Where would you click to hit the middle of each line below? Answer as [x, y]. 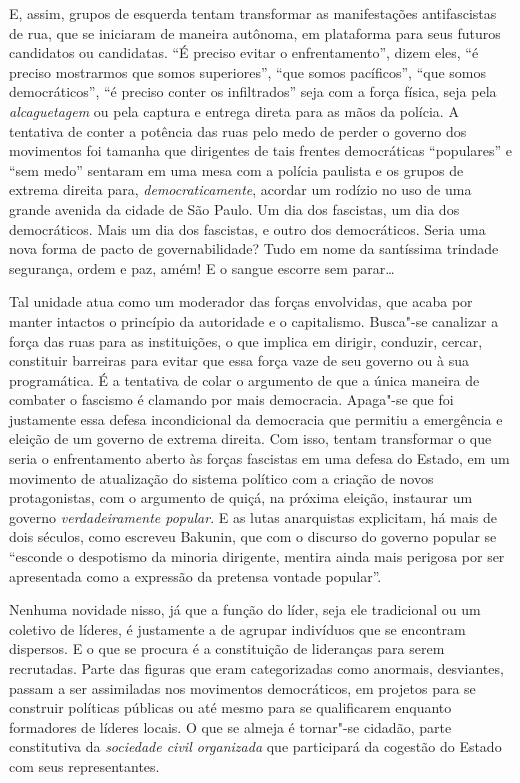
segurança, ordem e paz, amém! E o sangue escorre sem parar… [202, 267]
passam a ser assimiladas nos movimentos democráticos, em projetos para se [242, 687]
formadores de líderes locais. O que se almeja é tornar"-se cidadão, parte [230, 726]
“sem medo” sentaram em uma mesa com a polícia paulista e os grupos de [236, 169]
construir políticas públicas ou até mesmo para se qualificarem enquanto [230, 707]
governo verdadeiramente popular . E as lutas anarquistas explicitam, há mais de [253, 516]
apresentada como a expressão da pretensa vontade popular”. [195, 575]
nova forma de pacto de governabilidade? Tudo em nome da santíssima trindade [254, 248]
